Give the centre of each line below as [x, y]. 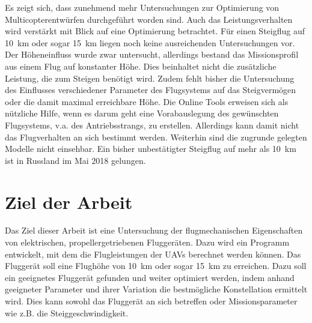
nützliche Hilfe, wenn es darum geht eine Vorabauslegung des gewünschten [142, 113]
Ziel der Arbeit [69, 201]
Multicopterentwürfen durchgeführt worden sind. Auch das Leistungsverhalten [149, 19]
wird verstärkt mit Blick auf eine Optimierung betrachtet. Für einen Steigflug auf [155, 31]
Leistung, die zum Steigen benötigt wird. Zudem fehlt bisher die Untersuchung [150, 78]
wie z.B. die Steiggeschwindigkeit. [67, 312]
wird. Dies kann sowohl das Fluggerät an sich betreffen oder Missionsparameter [151, 301]
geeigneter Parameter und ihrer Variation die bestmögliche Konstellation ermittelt [156, 289]
